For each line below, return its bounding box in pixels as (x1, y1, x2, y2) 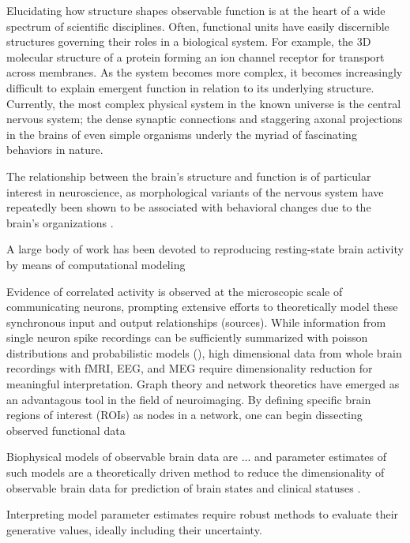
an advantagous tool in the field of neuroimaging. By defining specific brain (6, 391, 371, 407)
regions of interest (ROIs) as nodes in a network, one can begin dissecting (6, 406, 363, 423)
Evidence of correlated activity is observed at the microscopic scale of (6, 283, 343, 299)
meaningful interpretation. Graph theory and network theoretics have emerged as (6, 376, 400, 392)
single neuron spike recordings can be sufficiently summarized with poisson (6, 329, 368, 346)
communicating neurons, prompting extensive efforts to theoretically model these (6, 298, 398, 315)
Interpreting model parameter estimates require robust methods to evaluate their (6, 506, 399, 522)
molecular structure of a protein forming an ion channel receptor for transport (6, 48, 385, 65)
